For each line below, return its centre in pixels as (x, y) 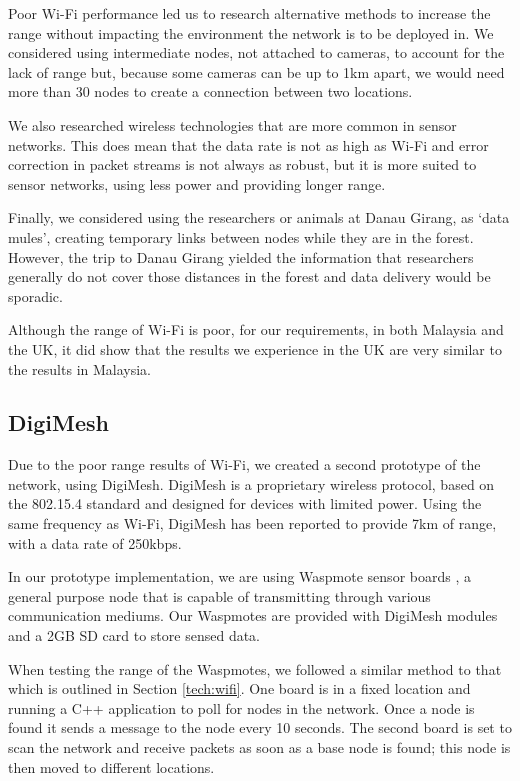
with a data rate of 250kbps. (95, 542)
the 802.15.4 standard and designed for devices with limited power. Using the (245, 503)
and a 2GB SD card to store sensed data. (134, 635)
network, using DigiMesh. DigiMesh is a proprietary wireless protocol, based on (251, 483)
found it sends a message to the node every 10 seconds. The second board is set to (260, 727)
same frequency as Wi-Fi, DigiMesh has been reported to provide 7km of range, (252, 523)
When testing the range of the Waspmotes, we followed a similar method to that (255, 668)
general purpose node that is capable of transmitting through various (219, 595)
